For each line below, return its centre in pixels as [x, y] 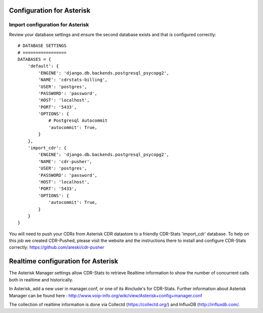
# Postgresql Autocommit [78, 121]
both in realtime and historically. [41, 279]
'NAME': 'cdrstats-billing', [73, 80]
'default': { [43, 66]
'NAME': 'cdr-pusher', [65, 161]
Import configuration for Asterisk [49, 25]
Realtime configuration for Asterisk [64, 261]
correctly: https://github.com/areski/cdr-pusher [57, 247]
